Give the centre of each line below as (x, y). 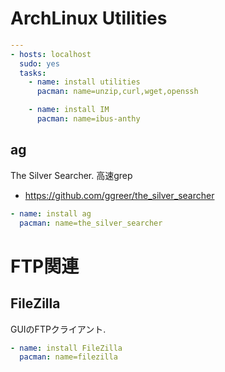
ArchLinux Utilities (89, 18)
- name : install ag (51, 213)
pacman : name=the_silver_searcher (91, 223)
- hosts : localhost (51, 54)
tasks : (33, 73)
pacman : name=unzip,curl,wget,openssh (117, 92)
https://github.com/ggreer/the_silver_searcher (119, 195)
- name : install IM (69, 110)
